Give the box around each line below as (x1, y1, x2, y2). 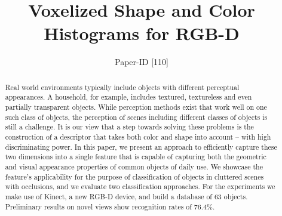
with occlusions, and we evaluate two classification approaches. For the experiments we (5, 181, 275, 192)
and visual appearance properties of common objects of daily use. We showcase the (5, 161, 263, 171)
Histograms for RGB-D (44, 21, 240, 45)
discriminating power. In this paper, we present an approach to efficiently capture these (5, 141, 277, 152)
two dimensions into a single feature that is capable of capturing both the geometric (5, 152, 266, 162)
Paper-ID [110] (115, 55, 168, 68)
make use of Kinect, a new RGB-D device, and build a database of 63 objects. (5, 191, 248, 201)
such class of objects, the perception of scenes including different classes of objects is (5, 112, 268, 122)
